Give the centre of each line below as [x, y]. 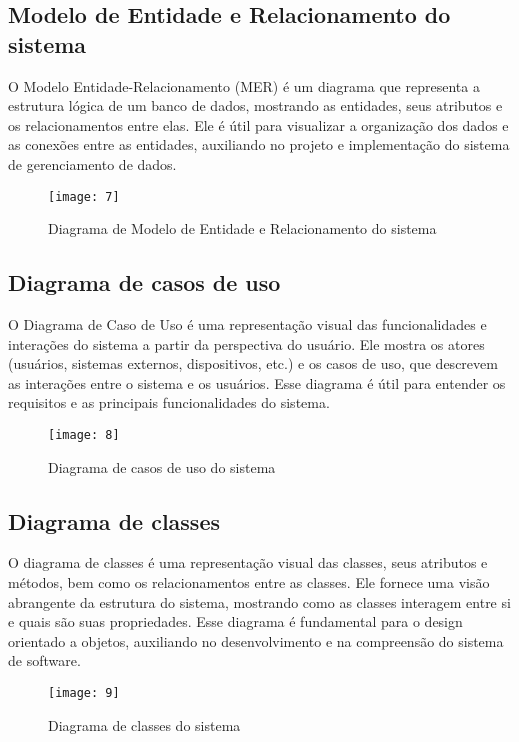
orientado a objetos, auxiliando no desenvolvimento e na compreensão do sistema [256, 640]
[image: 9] [84, 693]
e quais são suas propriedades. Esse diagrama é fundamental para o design [235, 621]
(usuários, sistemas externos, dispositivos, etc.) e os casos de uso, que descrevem [253, 363]
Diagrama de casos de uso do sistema [162, 466]
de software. [44, 660]
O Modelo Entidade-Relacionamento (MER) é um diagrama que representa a [244, 85]
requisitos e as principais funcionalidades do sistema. [169, 402]
